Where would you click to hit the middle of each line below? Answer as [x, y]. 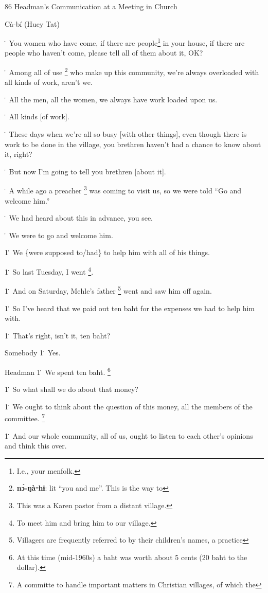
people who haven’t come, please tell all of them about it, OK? [104, 53]
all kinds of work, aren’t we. [49, 82]
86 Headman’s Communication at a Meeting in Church [91, 6]
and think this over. [36, 446]
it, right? [19, 154]
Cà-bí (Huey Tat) [32, 23]
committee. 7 [25, 418]
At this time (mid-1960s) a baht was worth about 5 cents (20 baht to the [132, 557]
